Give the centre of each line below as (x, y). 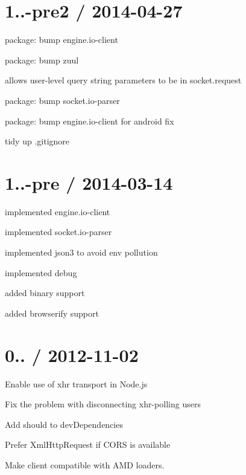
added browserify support (52, 313)
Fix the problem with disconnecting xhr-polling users (103, 404)
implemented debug (41, 272)
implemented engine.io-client (58, 211)
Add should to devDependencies (64, 424)
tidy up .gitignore (37, 141)
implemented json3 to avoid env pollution (81, 252)
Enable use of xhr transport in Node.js (76, 383)
